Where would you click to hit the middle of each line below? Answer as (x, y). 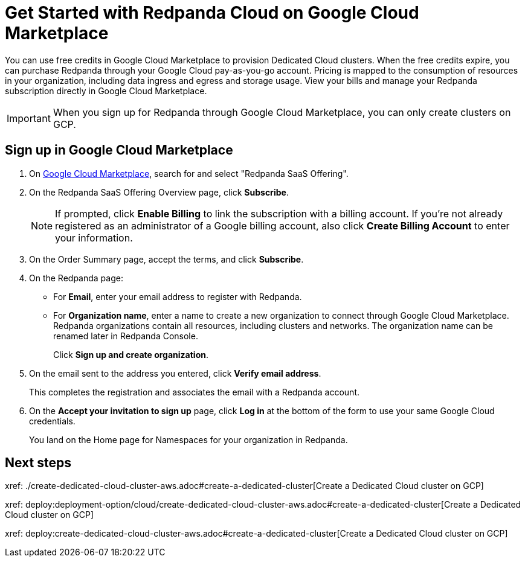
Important (29, 118)
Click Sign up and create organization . (131, 354)
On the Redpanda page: (76, 278)
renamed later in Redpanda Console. (126, 336)
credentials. (52, 421)
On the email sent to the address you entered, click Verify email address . (175, 373)
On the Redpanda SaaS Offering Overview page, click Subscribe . (159, 192)
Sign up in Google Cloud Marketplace (119, 150)
